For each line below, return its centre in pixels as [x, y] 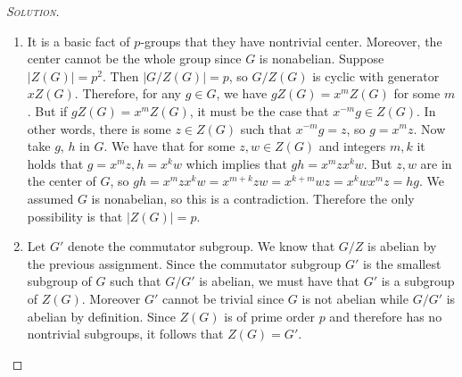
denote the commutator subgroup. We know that [201, 246]
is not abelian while [355, 298]
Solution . [33, 11]
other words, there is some [99, 128]
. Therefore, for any [128, 93]
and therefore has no [386, 316]
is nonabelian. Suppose [322, 59]
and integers [352, 146]
